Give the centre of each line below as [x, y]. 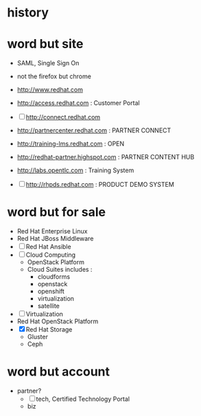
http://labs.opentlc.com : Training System [75, 170]
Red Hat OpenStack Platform [58, 321]
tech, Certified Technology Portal [83, 399]
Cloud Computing [51, 255]
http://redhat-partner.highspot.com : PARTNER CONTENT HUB [106, 157]
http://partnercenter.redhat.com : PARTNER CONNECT [94, 130]
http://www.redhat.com [50, 90]
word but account [59, 372]
